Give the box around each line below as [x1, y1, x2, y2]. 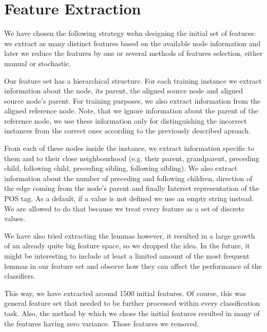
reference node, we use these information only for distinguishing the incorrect [4, 115, 247, 126]
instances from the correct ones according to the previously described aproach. [4, 125, 251, 136]
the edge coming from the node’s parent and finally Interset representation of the [4, 183, 259, 193]
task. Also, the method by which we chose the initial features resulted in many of [4, 307, 260, 318]
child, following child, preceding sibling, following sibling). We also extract [4, 163, 238, 173]
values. [4, 213, 25, 224]
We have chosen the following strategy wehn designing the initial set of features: [4, 28, 256, 38]
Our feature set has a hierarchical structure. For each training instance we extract [4, 75, 262, 86]
